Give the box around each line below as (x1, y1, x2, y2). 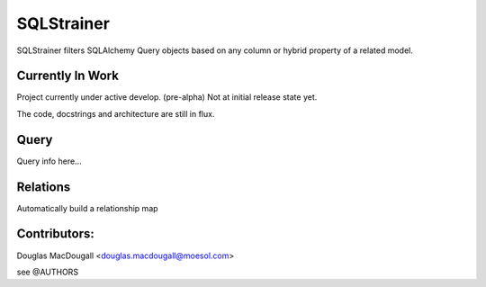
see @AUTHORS (16, 266, 79, 277)
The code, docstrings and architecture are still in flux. (16, 108, 215, 119)
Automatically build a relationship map (16, 202, 158, 213)
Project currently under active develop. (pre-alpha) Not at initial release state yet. (16, 92, 318, 103)
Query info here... (16, 156, 82, 166)
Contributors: (16, 226, 94, 242)
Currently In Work (16, 68, 119, 84)
